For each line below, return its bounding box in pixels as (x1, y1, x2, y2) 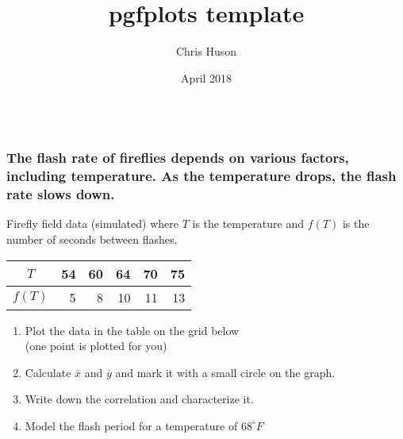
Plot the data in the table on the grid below (25, 322, 240, 338)
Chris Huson (175, 43, 237, 60)
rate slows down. (6, 184, 115, 204)
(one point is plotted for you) (25, 337, 167, 354)
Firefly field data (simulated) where (6, 215, 178, 232)
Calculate (25, 364, 71, 380)
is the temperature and (192, 215, 305, 232)
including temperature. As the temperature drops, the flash (6, 166, 397, 186)
